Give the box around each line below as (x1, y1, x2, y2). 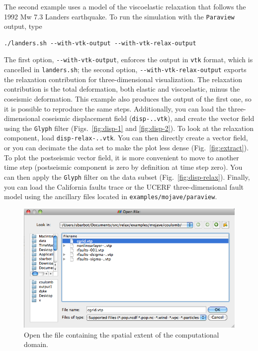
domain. (24, 339, 49, 350)
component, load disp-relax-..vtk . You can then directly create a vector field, (4, 132, 248, 143)
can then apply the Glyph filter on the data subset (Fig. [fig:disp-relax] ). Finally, (4, 171, 250, 182)
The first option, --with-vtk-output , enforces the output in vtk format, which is (4, 54, 253, 65)
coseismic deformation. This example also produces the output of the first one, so (4, 93, 252, 104)
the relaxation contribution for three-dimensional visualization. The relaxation (4, 74, 243, 84)
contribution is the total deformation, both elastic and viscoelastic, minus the (4, 84, 240, 94)
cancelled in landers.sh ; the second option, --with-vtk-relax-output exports (4, 64, 247, 75)
